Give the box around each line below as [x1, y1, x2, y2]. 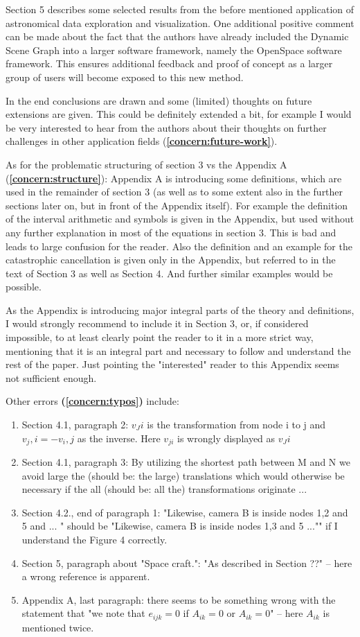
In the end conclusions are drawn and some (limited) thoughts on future [6, 93, 312, 107]
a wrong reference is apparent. [21, 569, 150, 584]
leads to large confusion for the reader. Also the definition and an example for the [6, 238, 352, 253]
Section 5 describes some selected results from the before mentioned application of [6, 2, 354, 16]
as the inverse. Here [77, 430, 161, 445]
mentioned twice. [21, 620, 94, 634]
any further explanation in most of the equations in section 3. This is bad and [6, 225, 336, 239]
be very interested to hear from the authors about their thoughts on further [6, 120, 327, 134]
